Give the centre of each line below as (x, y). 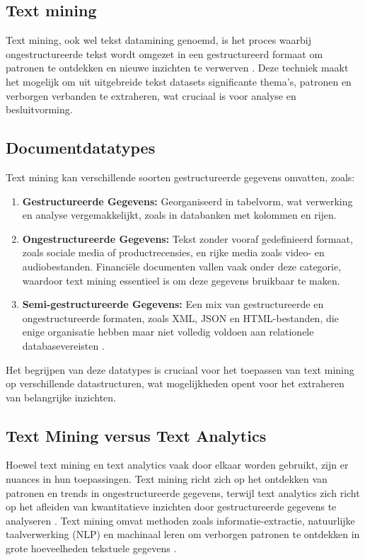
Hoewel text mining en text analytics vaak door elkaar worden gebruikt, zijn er (177, 465)
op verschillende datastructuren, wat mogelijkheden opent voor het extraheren (175, 383)
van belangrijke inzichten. (61, 397)
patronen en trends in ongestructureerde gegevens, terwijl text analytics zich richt (183, 492)
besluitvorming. (39, 109)
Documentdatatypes (81, 148)
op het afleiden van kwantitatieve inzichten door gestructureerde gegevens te (171, 507)
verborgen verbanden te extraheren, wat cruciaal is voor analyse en (151, 95)
